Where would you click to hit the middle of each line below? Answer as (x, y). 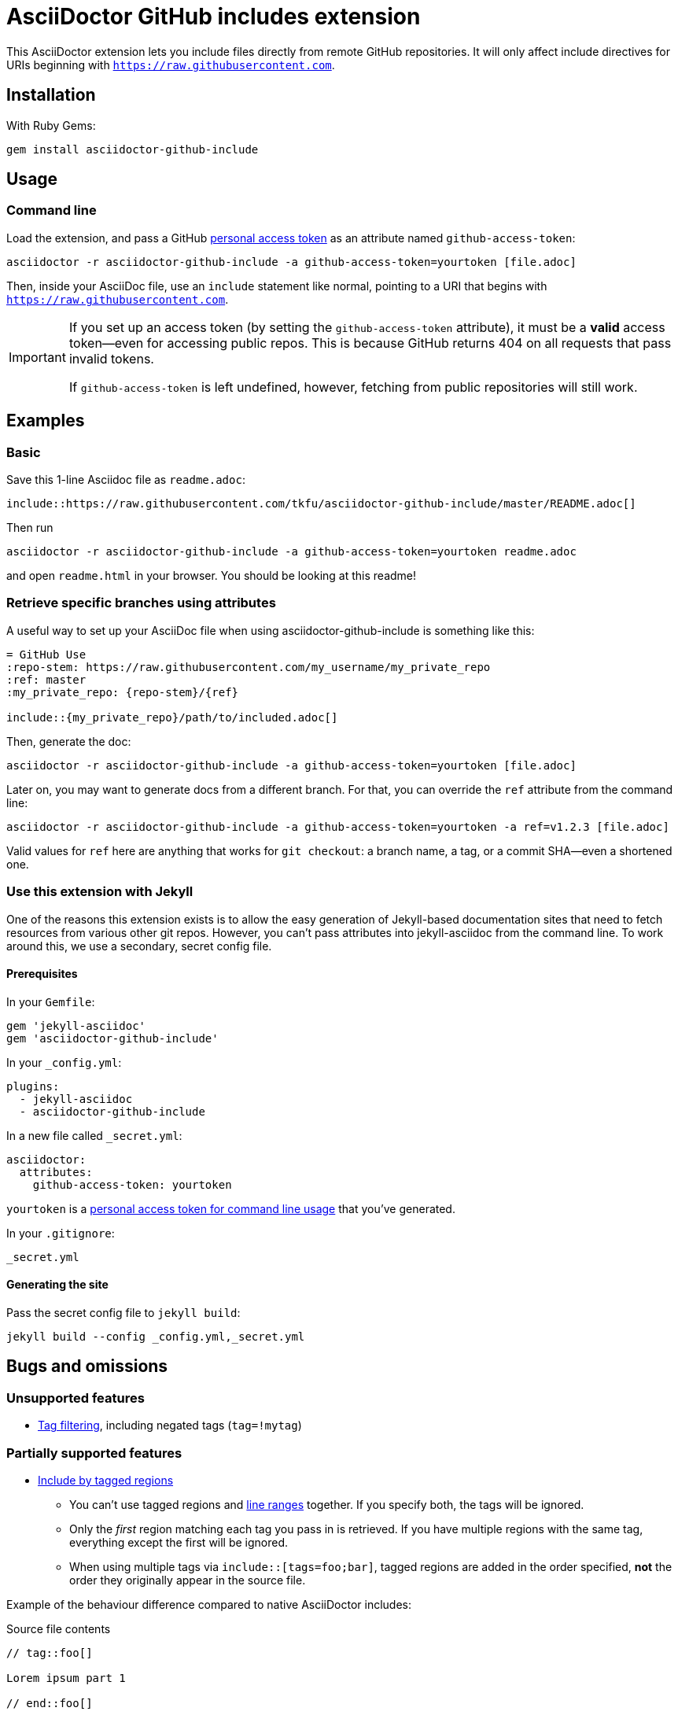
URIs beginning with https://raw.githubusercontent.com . (171, 65)
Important (37, 357)
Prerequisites (42, 974)
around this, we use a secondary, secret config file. (139, 946)
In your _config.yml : (64, 1062)
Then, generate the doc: (69, 741)
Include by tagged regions (106, 1480)
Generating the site (57, 1285)
